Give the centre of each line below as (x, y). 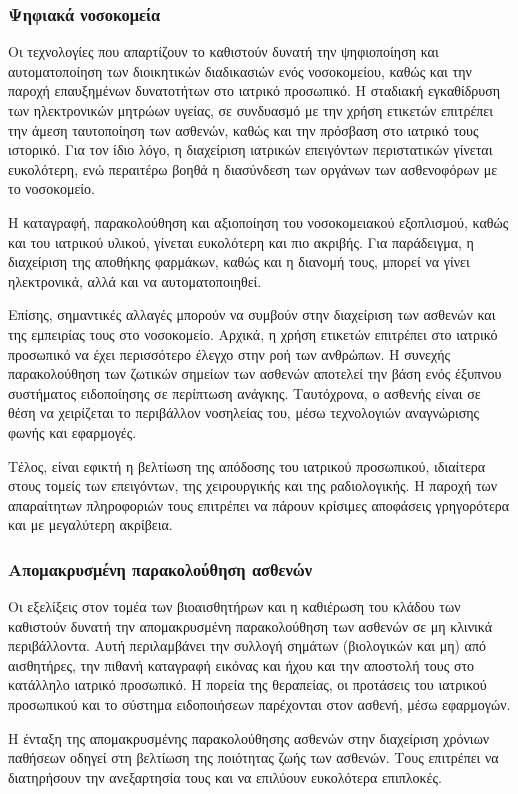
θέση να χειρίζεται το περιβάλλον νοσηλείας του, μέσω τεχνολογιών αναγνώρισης (244, 412)
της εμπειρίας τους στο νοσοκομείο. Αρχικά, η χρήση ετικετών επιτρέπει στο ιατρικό (253, 333)
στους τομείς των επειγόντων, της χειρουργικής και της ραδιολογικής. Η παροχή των (253, 485)
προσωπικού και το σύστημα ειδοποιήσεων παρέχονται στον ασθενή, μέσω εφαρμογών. (259, 704)
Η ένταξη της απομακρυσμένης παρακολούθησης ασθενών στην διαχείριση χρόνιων (249, 737)
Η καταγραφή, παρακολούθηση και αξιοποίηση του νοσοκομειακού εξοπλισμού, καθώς (258, 221)
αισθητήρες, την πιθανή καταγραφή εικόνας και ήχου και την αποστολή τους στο (241, 664)
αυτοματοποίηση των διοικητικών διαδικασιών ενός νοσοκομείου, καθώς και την (240, 70)
